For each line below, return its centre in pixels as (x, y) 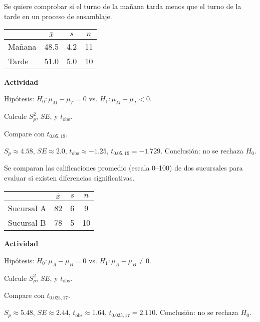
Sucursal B (27, 223)
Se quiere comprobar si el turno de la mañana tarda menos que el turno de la (123, 6)
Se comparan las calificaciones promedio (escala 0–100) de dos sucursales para (123, 168)
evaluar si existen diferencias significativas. (69, 178)
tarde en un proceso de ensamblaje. (58, 16)
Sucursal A (27, 208)
